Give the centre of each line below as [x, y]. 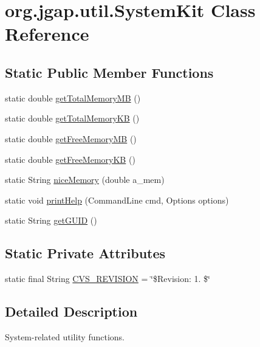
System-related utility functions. [65, 336]
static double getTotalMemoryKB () [72, 118]
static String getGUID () [51, 220]
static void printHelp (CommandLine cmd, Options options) [117, 200]
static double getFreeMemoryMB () [71, 138]
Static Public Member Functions [109, 72]
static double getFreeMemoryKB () [70, 159]
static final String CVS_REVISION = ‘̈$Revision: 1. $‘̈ [108, 279]
